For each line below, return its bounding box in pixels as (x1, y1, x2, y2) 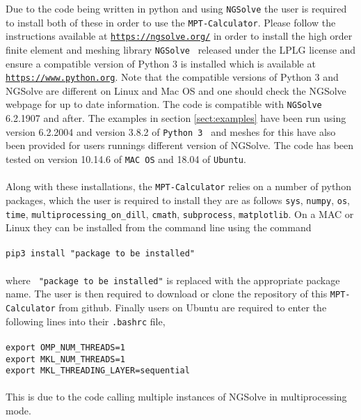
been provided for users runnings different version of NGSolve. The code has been (6, 138, 354, 153)
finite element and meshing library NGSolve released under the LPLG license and (6, 42, 356, 56)
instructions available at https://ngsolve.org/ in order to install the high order (6, 29, 353, 43)
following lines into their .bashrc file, (6, 313, 166, 328)
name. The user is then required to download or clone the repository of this (6, 286, 328, 301)
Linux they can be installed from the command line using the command (6, 220, 312, 235)
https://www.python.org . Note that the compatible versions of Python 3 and (6, 70, 339, 84)
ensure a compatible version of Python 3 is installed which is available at (6, 56, 316, 70)
